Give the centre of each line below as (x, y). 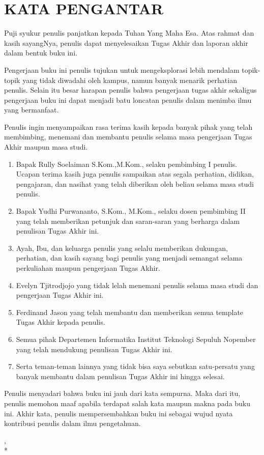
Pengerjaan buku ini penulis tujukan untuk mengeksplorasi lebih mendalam (122, 69)
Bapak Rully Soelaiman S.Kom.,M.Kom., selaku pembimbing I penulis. (126, 164)
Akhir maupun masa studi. (46, 147)
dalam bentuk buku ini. (41, 53)
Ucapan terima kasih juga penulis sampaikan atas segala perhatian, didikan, (135, 174)
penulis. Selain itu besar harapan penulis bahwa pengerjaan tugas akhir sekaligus (130, 90)
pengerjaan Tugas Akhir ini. (60, 295)
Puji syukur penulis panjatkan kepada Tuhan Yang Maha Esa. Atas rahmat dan (129, 33)
